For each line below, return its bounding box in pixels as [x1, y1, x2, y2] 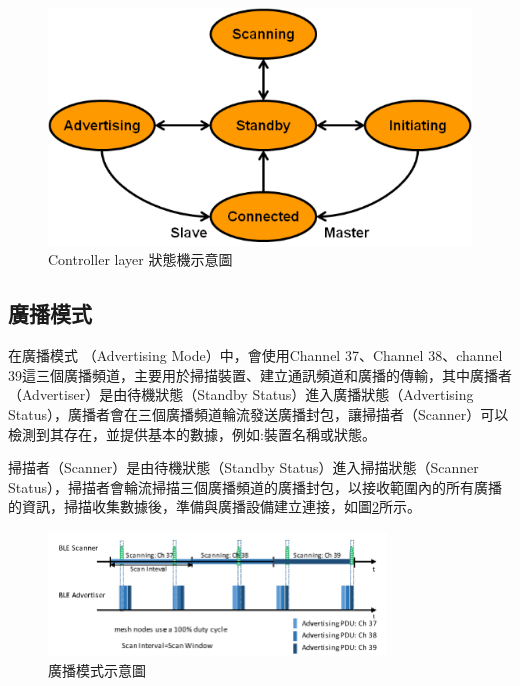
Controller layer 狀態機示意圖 [48, 249, 233, 270]
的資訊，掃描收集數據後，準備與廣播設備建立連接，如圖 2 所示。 [8, 496, 421, 517]
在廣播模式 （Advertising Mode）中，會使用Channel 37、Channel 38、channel [8, 345, 503, 366]
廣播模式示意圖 [48, 659, 146, 680]
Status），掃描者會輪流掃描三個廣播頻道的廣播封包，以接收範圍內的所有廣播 [8, 476, 502, 497]
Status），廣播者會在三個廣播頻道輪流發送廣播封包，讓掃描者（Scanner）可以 [8, 403, 509, 424]
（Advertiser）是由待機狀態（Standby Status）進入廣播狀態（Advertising [8, 384, 474, 405]
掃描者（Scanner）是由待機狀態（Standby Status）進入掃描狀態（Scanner [8, 457, 479, 478]
